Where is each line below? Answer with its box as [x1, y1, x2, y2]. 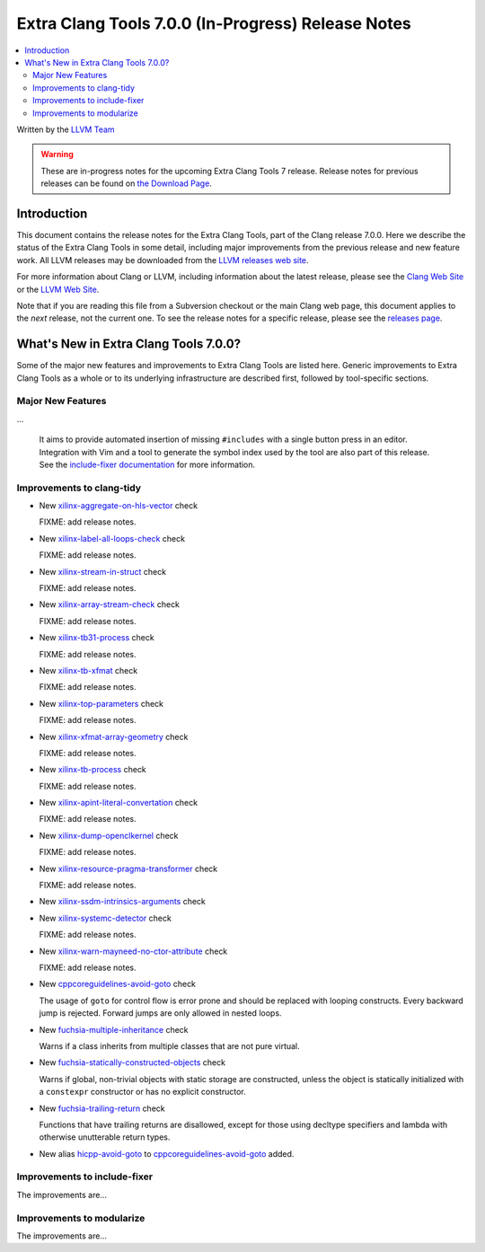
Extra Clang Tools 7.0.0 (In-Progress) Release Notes [16, 13, 412, 33]
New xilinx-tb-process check [39, 764, 147, 775]
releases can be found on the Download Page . [40, 178, 213, 189]
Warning [40, 149, 74, 160]
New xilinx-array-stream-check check [39, 599, 180, 610]
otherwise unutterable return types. [39, 1132, 171, 1142]
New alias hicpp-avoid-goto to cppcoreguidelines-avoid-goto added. [39, 1148, 295, 1159]
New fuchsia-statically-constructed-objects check [39, 1057, 226, 1068]
